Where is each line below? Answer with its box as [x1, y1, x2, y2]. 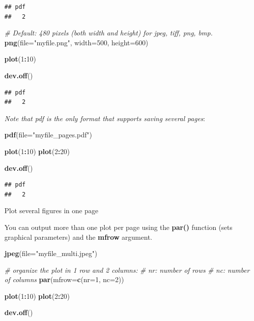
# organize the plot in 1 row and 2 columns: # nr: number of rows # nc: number [4, 264, 250, 275]
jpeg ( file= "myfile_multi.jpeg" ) [4, 248, 97, 258]
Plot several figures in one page [4, 205, 98, 216]
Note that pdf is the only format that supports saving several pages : [4, 113, 205, 123]
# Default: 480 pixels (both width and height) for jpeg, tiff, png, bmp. [4, 28, 213, 38]
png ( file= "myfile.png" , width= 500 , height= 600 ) [4, 37, 148, 47]
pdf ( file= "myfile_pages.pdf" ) [4, 129, 92, 140]
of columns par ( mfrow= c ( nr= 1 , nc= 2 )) [4, 274, 124, 285]
